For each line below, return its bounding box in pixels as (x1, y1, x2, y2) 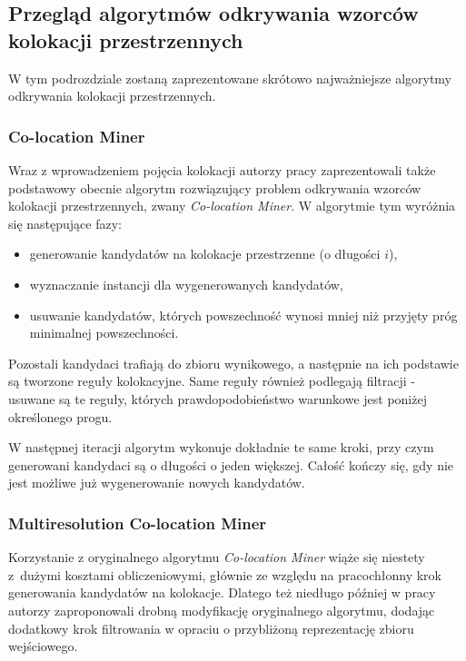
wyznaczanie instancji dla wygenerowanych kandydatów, (29, 274, 343, 293)
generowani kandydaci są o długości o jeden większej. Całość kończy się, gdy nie (8, 455, 454, 474)
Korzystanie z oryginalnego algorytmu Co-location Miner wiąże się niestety (8, 548, 425, 567)
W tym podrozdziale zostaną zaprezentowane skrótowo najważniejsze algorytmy (8, 68, 452, 87)
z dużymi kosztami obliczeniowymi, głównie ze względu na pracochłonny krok (8, 565, 441, 584)
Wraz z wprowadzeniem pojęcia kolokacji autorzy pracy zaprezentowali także (8, 161, 436, 179)
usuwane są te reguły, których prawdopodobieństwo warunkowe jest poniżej (8, 389, 427, 408)
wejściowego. (8, 636, 78, 656)
